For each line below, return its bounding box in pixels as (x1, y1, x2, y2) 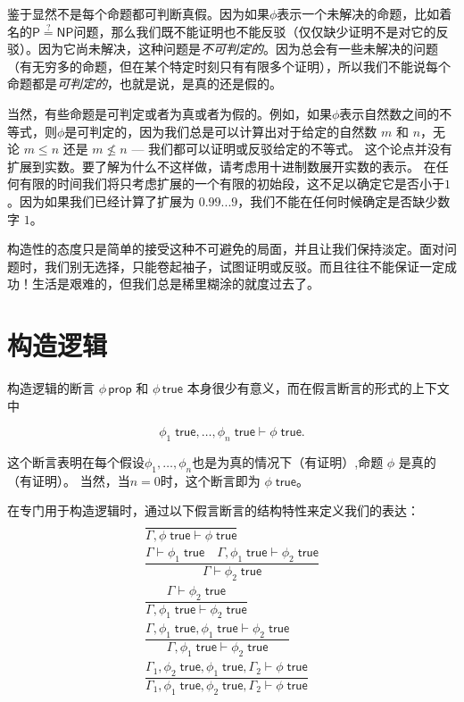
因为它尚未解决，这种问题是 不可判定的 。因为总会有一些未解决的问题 (37, 39, 438, 58)
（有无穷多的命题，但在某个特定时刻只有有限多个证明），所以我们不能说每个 (7, 56, 451, 75)
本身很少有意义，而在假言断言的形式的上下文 (186, 379, 450, 397)
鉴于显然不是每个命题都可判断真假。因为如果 (7, 4, 269, 22)
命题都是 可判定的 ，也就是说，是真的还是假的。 (7, 74, 282, 93)
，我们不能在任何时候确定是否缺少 (237, 191, 438, 210)
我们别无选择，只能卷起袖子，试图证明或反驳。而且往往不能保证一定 (44, 256, 444, 275)
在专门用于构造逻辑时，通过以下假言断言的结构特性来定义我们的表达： (7, 501, 419, 520)
